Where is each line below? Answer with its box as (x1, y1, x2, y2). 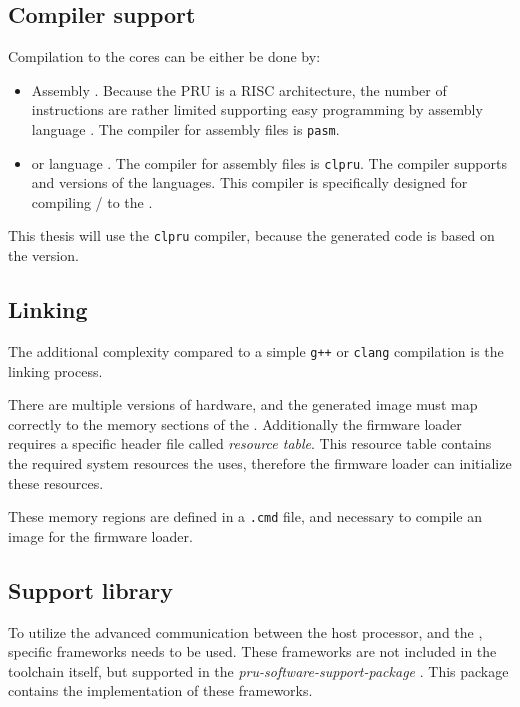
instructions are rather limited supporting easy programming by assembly (31, 99, 483, 120)
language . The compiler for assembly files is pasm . (31, 118, 340, 139)
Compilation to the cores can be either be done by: (8, 46, 321, 67)
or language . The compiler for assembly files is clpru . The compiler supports (31, 152, 507, 173)
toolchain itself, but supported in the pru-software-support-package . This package (8, 660, 509, 681)
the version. (8, 245, 79, 266)
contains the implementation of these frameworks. (8, 680, 313, 701)
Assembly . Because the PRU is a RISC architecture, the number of (31, 79, 447, 100)
